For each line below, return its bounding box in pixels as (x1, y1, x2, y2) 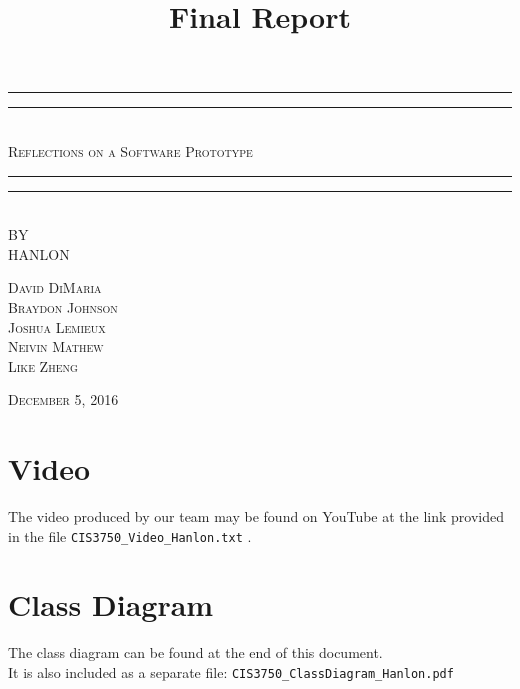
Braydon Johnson (8, 296, 118, 317)
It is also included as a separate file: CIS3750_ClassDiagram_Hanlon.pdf (8, 662, 454, 682)
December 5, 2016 (8, 389, 119, 410)
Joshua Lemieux (8, 316, 106, 337)
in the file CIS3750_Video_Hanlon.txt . (8, 525, 252, 546)
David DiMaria (8, 277, 102, 298)
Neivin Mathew (8, 336, 104, 357)
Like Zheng (8, 355, 78, 376)
